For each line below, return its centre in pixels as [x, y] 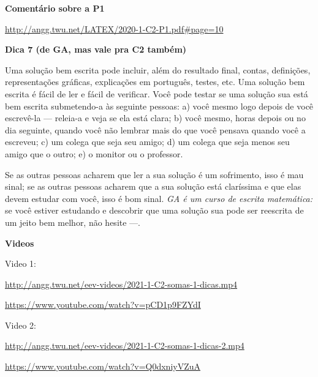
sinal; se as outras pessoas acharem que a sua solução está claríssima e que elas [153, 186]
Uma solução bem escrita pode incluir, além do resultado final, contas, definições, [158, 69]
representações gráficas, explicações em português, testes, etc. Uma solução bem [155, 82]
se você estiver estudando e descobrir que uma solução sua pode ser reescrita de [154, 210]
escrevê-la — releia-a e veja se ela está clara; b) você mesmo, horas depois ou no [155, 118]
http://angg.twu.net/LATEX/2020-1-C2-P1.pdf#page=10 [114, 28]
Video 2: [21, 325]
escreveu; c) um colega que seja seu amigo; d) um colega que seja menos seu [147, 142]
